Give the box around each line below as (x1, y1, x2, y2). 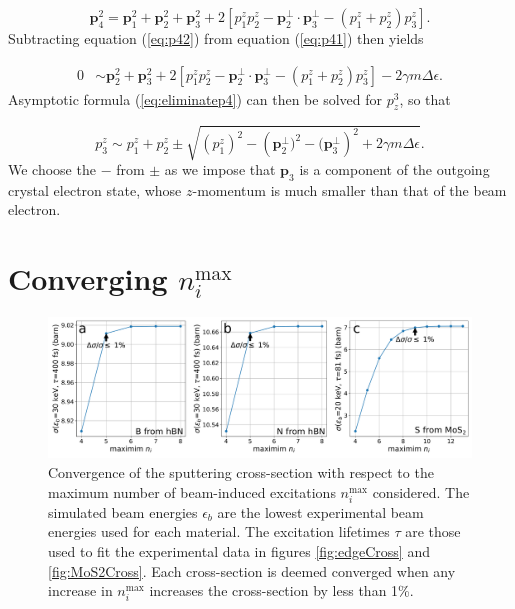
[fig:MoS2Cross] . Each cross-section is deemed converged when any (48, 560, 456, 581)
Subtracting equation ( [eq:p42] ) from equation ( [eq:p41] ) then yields (8, 28, 424, 48)
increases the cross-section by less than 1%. (149, 580, 414, 601)
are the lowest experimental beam (217, 501, 424, 522)
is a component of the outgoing (299, 158, 490, 179)
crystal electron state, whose (8, 179, 182, 200)
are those (405, 521, 461, 542)
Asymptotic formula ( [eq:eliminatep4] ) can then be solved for (8, 88, 382, 109)
